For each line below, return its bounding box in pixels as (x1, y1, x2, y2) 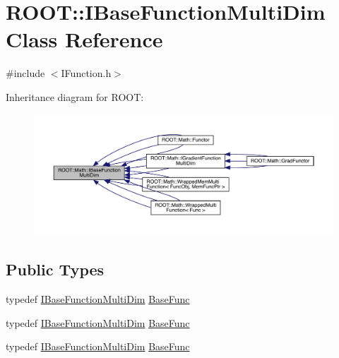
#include (6, 66, 45, 80)
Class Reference (6, 25, 163, 54)
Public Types (6, 258, 105, 280)
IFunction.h (61, 66, 112, 80)
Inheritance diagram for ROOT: (6, 89, 144, 104)
